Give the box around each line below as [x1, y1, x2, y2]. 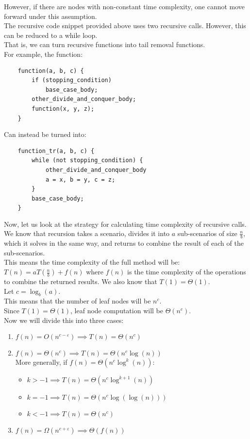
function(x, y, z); [32, 105, 95, 112]
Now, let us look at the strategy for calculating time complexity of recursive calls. [4, 219, 247, 229]
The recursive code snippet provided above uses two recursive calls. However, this [4, 20, 246, 31]
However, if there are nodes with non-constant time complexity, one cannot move [4, 1, 245, 11]
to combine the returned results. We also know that [4, 276, 157, 287]
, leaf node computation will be [70, 305, 163, 316]
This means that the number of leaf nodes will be [4, 296, 151, 306]
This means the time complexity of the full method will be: [4, 257, 180, 267]
